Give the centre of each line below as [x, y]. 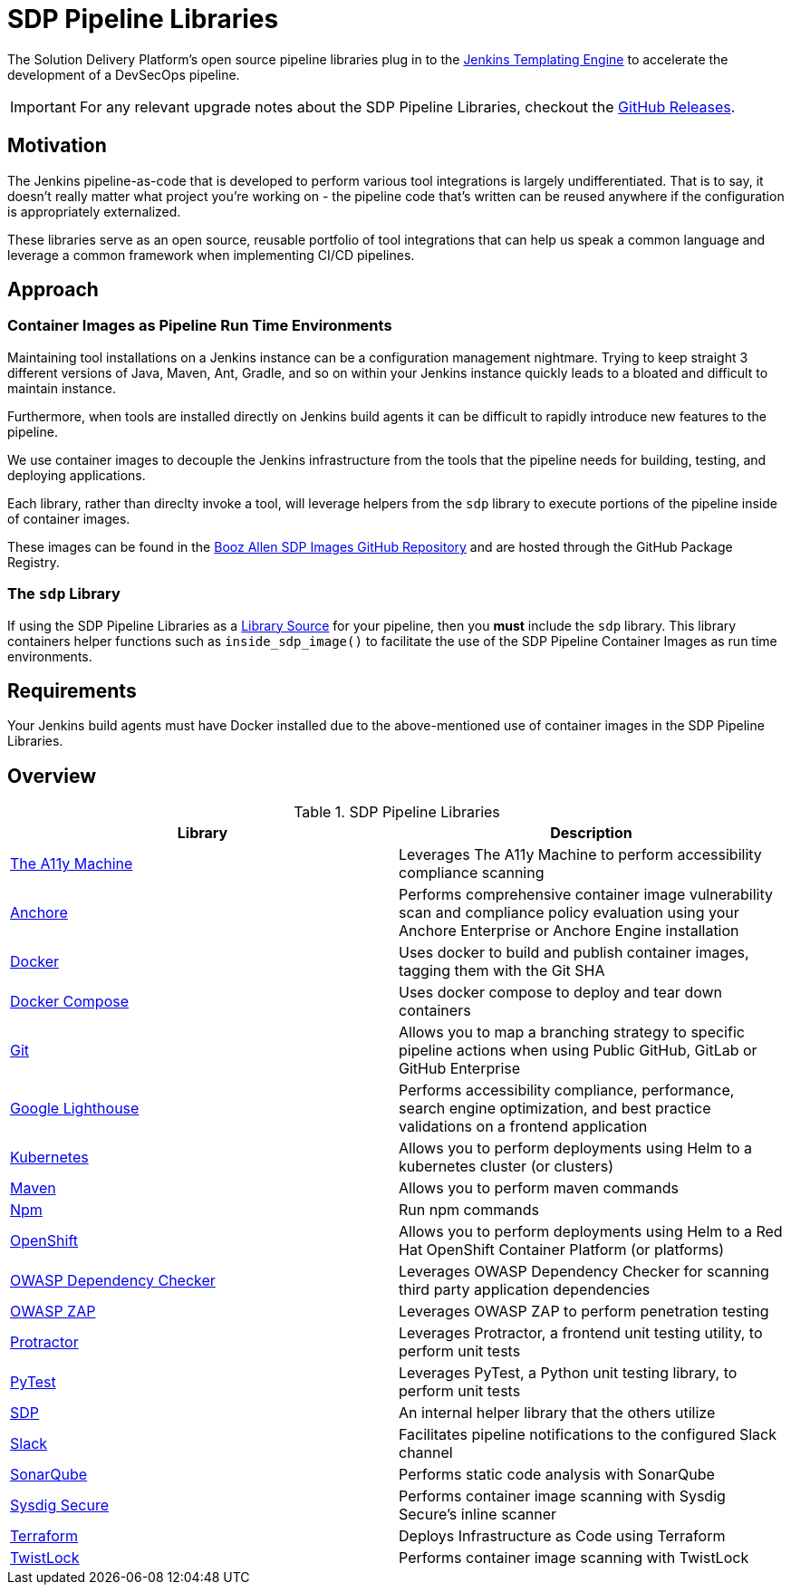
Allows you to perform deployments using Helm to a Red [591, 1232]
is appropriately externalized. [94, 211]
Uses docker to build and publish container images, [574, 953]
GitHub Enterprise [460, 1069]
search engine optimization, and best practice [555, 1109]
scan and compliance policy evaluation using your [569, 913]
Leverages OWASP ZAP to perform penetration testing [584, 1312]
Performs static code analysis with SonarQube [557, 1475]
